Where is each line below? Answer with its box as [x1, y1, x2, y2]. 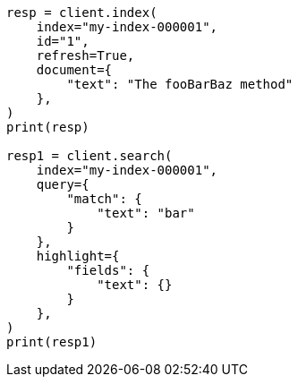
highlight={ [36, 249, 120, 263]
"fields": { [66, 263, 150, 277]
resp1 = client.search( [6, 149, 173, 163]
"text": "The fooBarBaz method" [66, 77, 294, 91]
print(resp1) [6, 335, 98, 349]
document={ [36, 63, 113, 77]
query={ [36, 177, 89, 192]
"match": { [66, 192, 142, 206]
